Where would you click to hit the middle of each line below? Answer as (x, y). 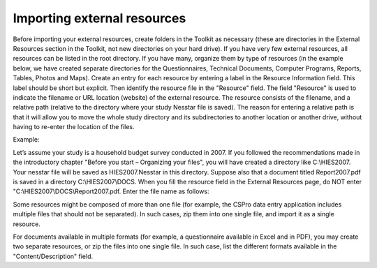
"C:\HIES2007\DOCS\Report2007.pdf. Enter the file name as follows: (111, 191)
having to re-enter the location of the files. (74, 127)
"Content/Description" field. (53, 256)
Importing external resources (99, 18)
